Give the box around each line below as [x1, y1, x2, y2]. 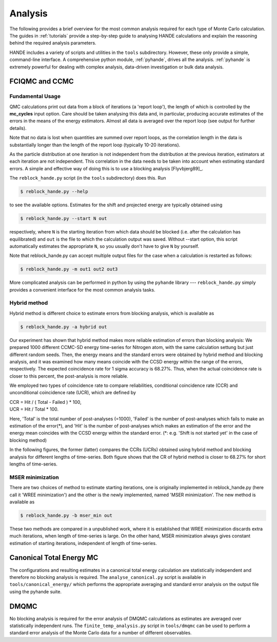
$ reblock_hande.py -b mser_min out [20, 512, 113, 518]
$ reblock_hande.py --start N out [20, 216, 107, 222]
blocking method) [9, 437, 47, 443]
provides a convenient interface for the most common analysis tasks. [9, 286, 156, 293]
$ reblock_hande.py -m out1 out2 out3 [20, 266, 118, 272]
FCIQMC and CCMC [9, 77, 74, 86]
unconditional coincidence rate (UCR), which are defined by [9, 390, 136, 396]
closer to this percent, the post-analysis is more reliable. [9, 373, 128, 379]
